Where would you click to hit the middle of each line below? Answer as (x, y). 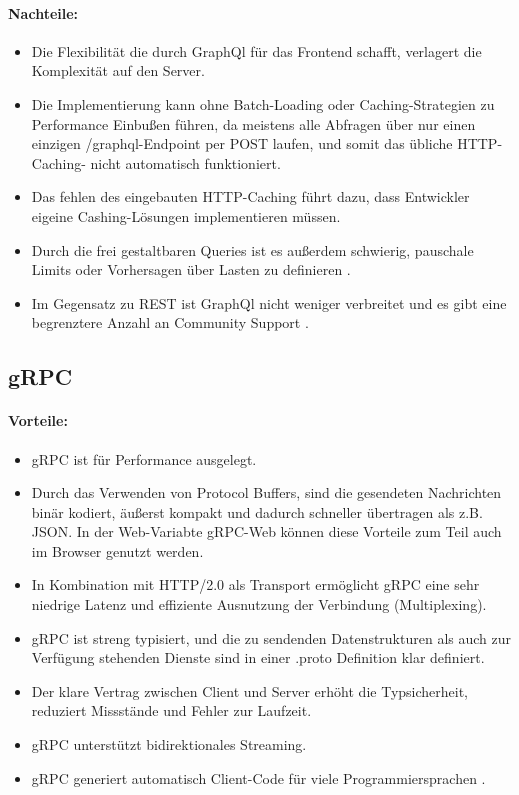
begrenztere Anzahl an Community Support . (170, 322)
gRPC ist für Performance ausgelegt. (144, 458)
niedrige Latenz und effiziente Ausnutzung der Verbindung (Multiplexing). (259, 604)
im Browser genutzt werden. (117, 550)
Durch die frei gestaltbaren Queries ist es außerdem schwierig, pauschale (252, 249)
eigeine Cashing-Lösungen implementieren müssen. (186, 215)
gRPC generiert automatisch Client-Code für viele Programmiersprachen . (258, 777)
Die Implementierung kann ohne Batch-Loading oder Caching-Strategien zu (263, 103)
